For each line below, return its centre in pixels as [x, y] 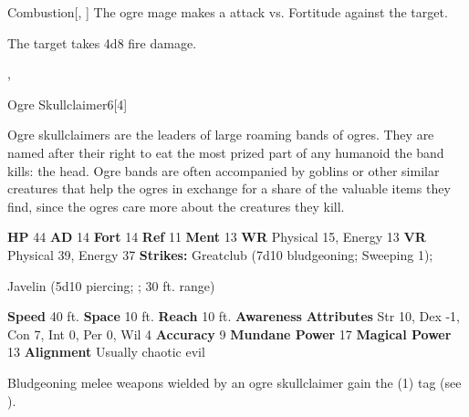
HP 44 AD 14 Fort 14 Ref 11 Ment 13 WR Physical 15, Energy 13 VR [217, 237]
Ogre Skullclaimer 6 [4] [68, 104]
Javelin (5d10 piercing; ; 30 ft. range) [111, 285]
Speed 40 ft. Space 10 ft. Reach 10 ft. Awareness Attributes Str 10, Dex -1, [234, 316]
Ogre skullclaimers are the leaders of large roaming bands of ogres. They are [221, 135]
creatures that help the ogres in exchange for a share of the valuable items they [229, 188]
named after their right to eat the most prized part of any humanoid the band [226, 152]
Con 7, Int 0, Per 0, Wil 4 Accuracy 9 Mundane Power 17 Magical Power [229, 334]
